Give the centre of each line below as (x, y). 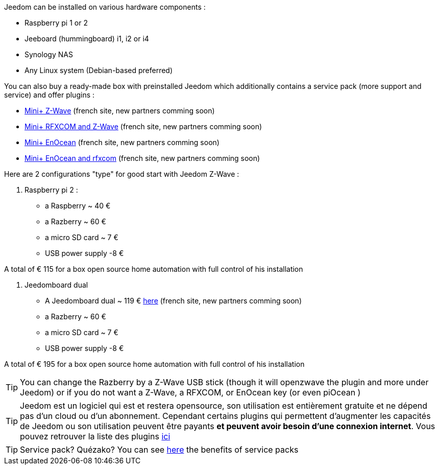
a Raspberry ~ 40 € (78, 206)
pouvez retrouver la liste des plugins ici (95, 436)
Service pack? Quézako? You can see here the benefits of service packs (159, 450)
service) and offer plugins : (50, 95)
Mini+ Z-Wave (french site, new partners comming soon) (120, 111)
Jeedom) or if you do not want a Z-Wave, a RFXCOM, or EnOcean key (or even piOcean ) (190, 392)
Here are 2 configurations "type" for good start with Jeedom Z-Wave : (122, 174)
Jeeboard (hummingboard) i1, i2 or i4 (87, 39)
